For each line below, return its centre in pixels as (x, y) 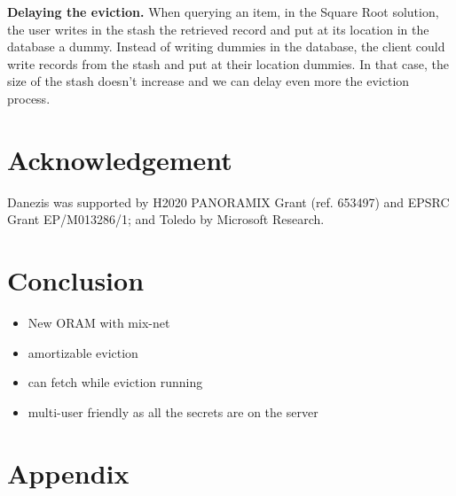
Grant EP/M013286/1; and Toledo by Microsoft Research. (166, 219)
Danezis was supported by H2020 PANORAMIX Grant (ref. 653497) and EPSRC (228, 201)
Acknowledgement (120, 159)
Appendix (68, 473)
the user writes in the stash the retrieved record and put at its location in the (218, 29)
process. (29, 98)
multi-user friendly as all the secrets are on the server (173, 411)
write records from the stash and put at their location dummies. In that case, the (228, 63)
